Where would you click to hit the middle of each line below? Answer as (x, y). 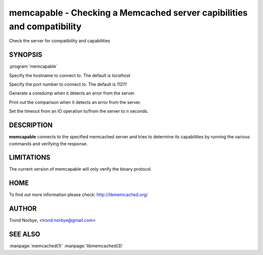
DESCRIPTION (31, 125)
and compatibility (45, 26)
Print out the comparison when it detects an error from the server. (75, 102)
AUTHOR (23, 209)
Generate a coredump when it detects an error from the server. (72, 93)
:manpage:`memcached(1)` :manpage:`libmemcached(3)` (66, 246)
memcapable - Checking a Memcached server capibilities (128, 13)
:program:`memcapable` (33, 66)
